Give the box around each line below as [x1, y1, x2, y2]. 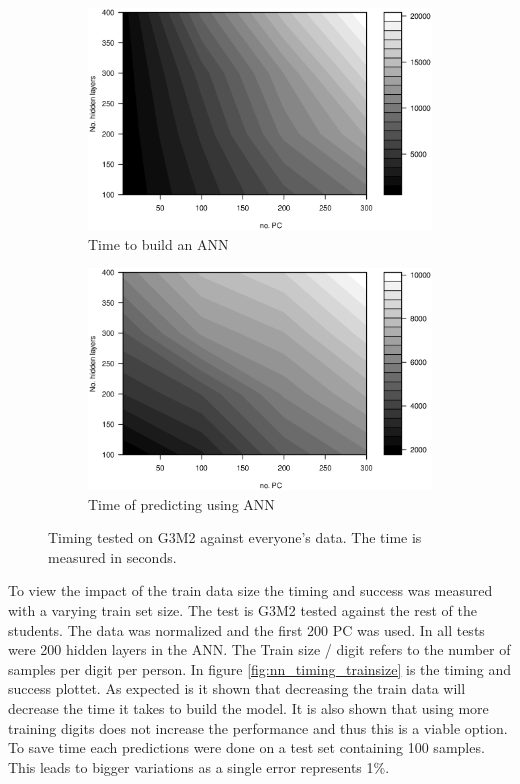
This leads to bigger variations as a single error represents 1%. [8, 756, 390, 777]
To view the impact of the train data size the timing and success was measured [8, 580, 493, 601]
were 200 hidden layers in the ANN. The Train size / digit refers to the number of [8, 639, 511, 660]
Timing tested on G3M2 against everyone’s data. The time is [48, 527, 422, 548]
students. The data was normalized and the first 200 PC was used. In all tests [8, 619, 485, 640]
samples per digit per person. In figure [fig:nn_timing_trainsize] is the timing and [8, 658, 512, 679]
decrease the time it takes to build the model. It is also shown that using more [8, 697, 489, 718]
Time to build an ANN [88, 233, 229, 254]
